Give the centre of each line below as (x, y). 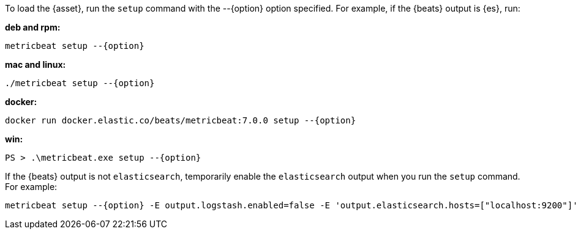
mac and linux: (36, 64)
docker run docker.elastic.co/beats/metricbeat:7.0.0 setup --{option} (181, 120)
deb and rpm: (33, 27)
